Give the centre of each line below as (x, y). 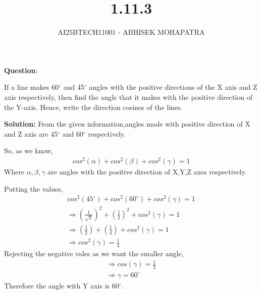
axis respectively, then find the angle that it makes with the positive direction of (128, 97)
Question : (21, 70)
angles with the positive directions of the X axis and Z (173, 87)
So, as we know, (29, 151)
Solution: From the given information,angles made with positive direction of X (127, 124)
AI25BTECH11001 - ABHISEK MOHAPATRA (131, 32)
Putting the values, (34, 188)
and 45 (74, 87)
